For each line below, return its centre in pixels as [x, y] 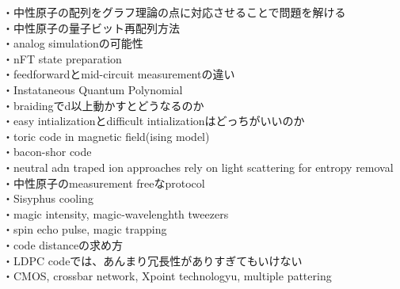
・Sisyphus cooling [48, 198]
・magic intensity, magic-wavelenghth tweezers [116, 213]
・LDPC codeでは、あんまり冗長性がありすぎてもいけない [152, 260]
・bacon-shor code [47, 152]
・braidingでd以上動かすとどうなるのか [103, 105]
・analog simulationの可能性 [73, 43]
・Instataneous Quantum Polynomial [93, 89]
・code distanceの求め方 [63, 244]
